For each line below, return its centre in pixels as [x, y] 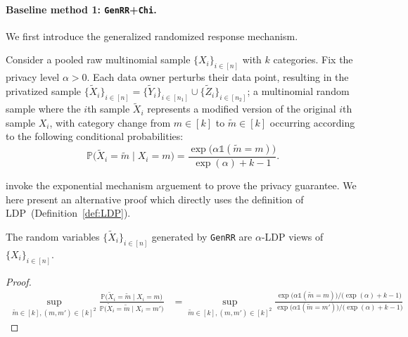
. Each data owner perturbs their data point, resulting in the [218, 77]
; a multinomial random [298, 91]
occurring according [312, 122]
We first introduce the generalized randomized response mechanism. [152, 36]
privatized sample [44, 91]
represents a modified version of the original [242, 109]
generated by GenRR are [202, 237]
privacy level [33, 77]
